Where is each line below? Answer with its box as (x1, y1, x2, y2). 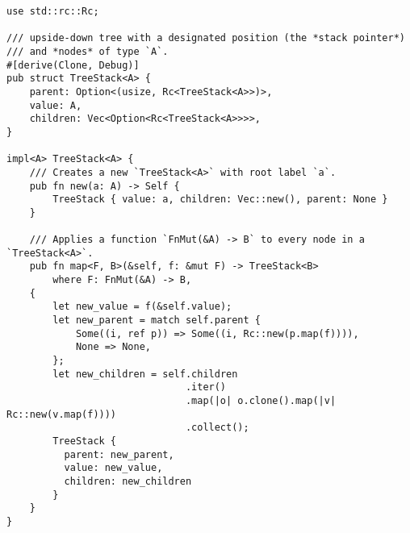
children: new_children (64, 475, 192, 487)
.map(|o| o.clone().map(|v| (185, 395, 337, 407)
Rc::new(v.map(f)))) (6, 408, 117, 420)
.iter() (185, 381, 227, 394)
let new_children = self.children (52, 368, 238, 380)
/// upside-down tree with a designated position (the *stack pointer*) (6, 32, 405, 44)
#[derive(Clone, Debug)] (6, 59, 140, 71)
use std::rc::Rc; (6, 6, 99, 17)
